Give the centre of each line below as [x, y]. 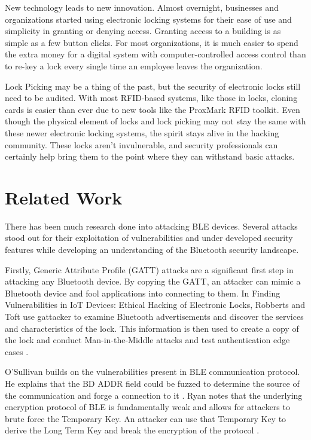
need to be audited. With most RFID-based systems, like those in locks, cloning [151, 98]
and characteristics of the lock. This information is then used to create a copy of [152, 328]
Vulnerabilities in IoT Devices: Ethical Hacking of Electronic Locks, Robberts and [155, 305]
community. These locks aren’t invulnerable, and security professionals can [141, 144]
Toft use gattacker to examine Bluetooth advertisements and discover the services [154, 316]
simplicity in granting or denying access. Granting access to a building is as [143, 31]
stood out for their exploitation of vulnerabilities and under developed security [149, 238]
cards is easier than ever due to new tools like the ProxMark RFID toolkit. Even [153, 109]
